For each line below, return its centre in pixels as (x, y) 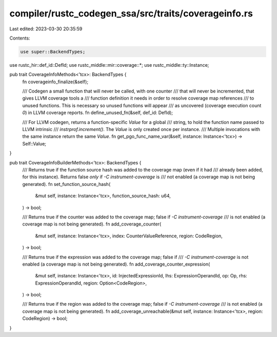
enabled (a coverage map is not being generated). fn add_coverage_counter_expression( (116, 264)
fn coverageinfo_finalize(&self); (55, 82)
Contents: (20, 38)
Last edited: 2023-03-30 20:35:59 (46, 29)
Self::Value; (34, 143)
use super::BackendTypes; (53, 52)
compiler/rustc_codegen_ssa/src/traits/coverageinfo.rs (131, 13)
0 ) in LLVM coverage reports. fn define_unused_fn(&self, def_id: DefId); (98, 113)
